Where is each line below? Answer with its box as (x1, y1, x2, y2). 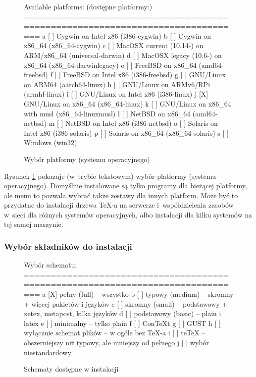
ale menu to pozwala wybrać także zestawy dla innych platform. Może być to (4, 190, 238, 200)
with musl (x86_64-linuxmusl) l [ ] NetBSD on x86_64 (24, 108, 191, 118)
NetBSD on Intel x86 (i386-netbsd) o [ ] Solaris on (65, 118, 218, 128)
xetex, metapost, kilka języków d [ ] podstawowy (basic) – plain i (24, 308, 221, 319)
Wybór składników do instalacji (4, 240, 132, 252)
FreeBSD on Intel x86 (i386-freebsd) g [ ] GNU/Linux (63, 69, 226, 80)
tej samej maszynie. (4, 219, 63, 229)
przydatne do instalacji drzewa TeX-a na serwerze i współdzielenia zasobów (4, 200, 234, 210)
